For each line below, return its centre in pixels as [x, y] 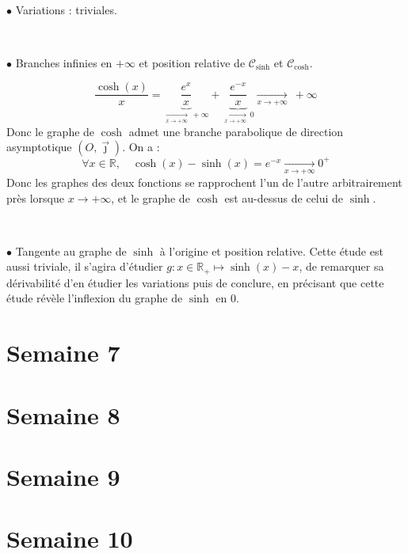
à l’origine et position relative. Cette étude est [271, 250]
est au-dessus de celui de [284, 197]
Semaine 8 [63, 414]
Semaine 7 [63, 353]
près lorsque [35, 197]
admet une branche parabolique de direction [236, 131]
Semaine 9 [63, 476]
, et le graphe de [151, 197]
